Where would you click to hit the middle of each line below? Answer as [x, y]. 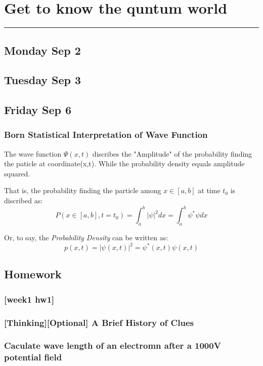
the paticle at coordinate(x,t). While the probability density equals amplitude [124, 163]
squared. [17, 173]
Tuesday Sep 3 [43, 80]
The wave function [33, 153]
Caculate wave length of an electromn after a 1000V [113, 345]
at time [209, 190]
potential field [33, 357]
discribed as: [24, 200]
